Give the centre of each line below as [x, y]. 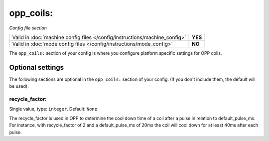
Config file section [28, 28]
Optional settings [37, 67]
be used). [19, 86]
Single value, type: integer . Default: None [53, 109]
